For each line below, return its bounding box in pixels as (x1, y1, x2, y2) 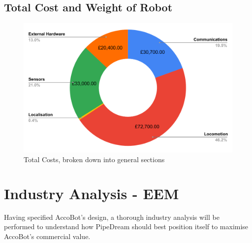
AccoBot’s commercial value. (4, 231, 91, 241)
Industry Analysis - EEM (4, 183, 179, 203)
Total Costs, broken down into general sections (24, 154, 165, 164)
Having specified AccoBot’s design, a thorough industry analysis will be (4, 211, 220, 222)
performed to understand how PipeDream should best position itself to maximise (4, 221, 249, 232)
